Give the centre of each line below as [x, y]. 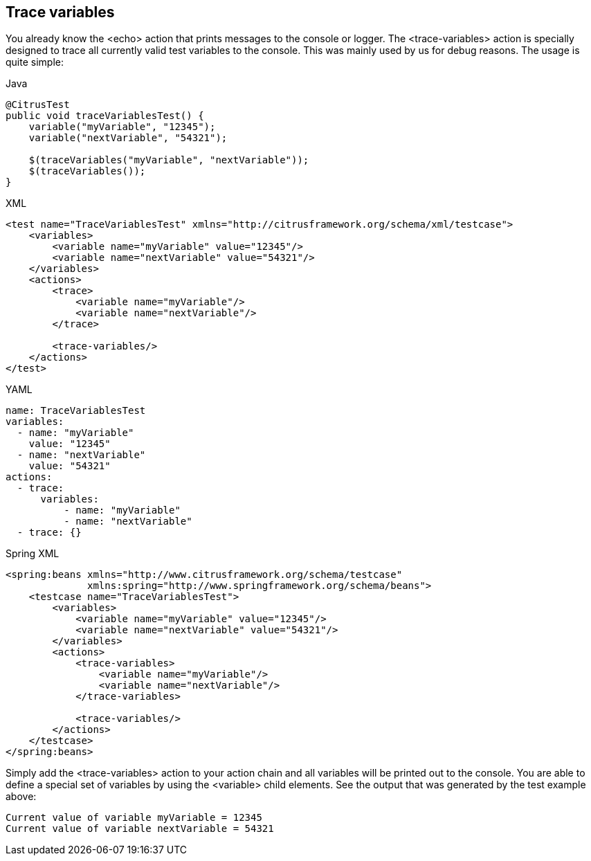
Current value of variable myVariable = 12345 [134, 818]
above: [21, 797]
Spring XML [33, 554]
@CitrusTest [38, 105]
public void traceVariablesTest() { [105, 116]
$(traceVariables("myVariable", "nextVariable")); [169, 160]
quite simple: [35, 62]
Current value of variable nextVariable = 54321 [140, 829]
